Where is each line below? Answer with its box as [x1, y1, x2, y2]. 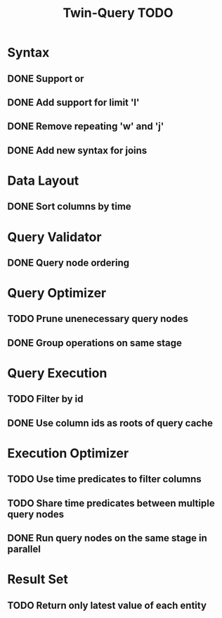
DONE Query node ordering [7, 257, 130, 268]
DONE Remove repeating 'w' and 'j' [7, 120, 164, 132]
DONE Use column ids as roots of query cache [7, 417, 213, 429]
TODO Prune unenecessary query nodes [7, 313, 188, 325]
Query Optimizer [7, 285, 107, 301]
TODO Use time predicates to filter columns [7, 474, 202, 486]
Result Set [7, 571, 68, 588]
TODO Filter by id [7, 393, 84, 405]
